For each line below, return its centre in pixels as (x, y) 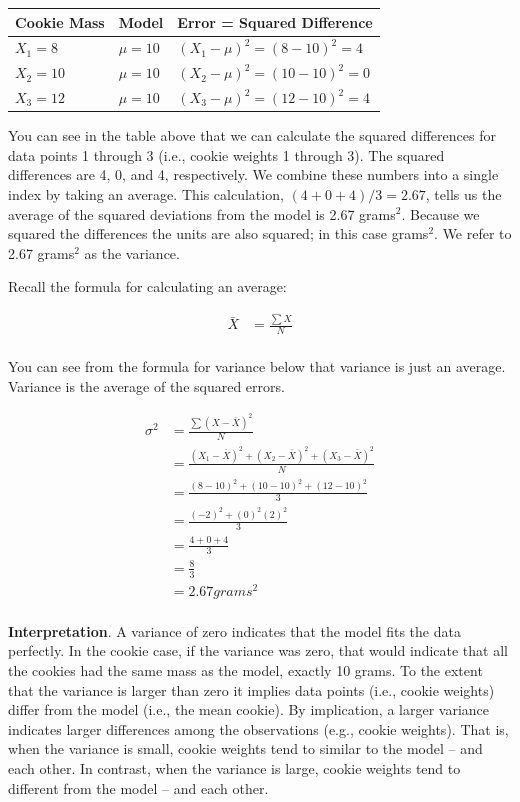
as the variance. (132, 252)
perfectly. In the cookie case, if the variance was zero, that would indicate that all (258, 650)
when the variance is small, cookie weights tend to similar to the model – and (245, 748)
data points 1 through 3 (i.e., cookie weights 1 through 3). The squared (226, 154)
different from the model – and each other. (138, 787)
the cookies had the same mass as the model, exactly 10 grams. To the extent (245, 670)
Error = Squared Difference (275, 21)
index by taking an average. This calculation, (146, 193)
